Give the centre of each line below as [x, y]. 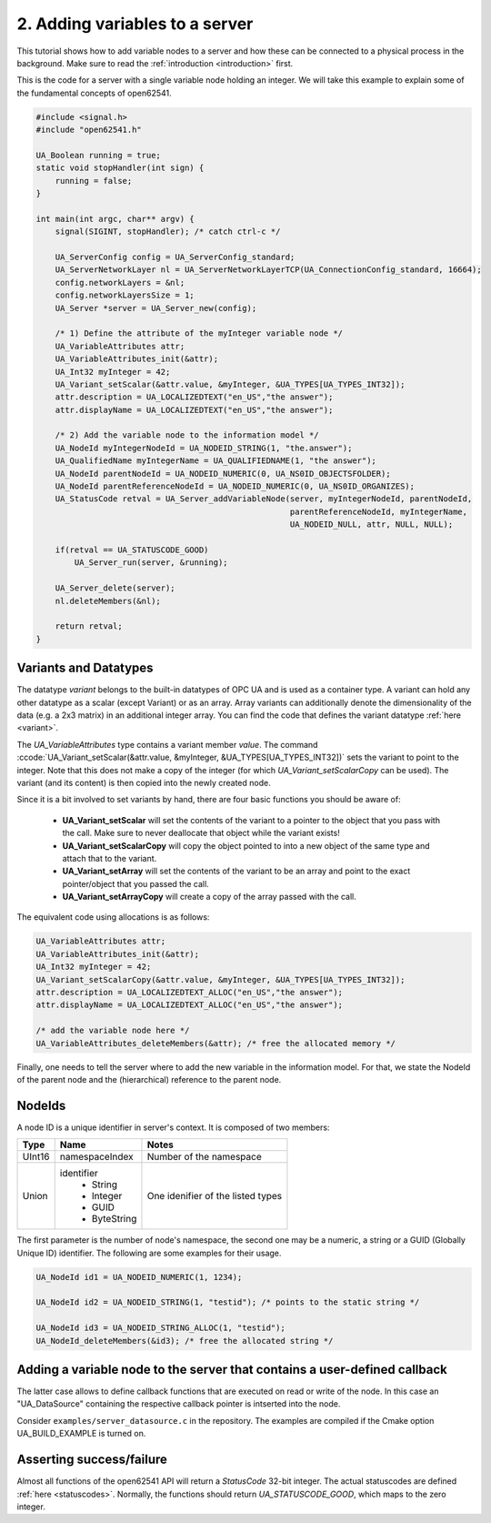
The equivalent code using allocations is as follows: [113, 917]
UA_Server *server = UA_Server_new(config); [156, 308]
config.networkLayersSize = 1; [125, 295]
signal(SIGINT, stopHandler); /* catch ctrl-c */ [168, 232]
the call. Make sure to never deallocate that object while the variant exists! [201, 833]
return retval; [89, 626]
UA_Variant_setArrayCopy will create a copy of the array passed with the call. [209, 897]
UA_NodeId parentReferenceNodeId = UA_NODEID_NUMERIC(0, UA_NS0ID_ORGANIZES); [235, 486]
